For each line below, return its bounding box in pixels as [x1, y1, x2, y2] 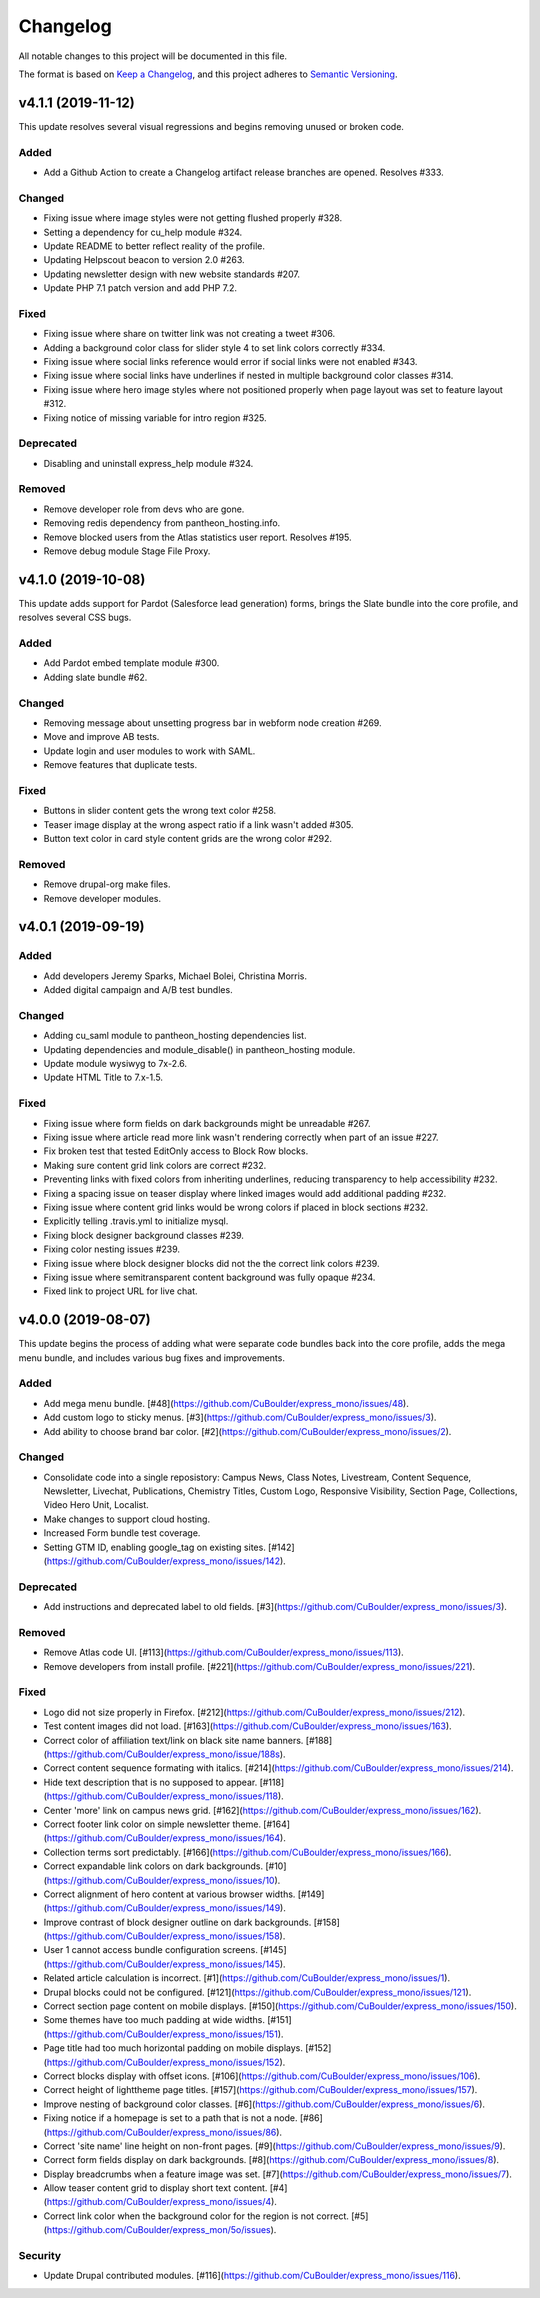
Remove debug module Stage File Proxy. [43, 545, 211, 557]
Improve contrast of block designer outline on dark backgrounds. [43, 1916, 312, 1928]
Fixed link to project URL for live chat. [43, 1285, 199, 1297]
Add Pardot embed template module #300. [43, 657, 220, 669]
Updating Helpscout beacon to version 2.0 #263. [43, 254, 245, 266]
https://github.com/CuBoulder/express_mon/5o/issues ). [46, 2224, 277, 2236]
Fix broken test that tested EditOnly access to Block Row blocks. [43, 1145, 309, 1157]
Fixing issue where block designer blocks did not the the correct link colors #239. [43, 1257, 380, 1269]
